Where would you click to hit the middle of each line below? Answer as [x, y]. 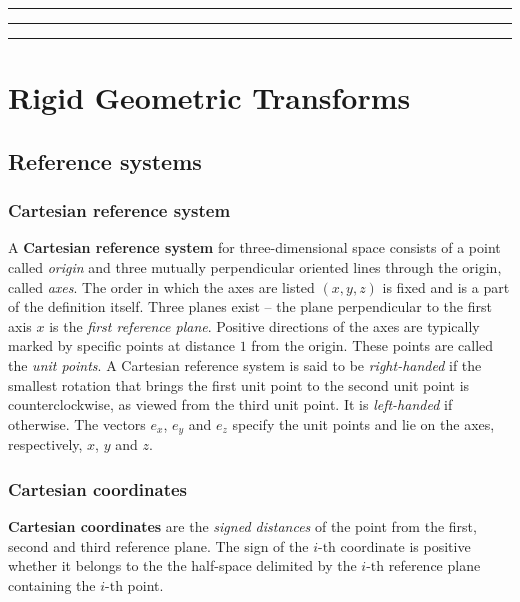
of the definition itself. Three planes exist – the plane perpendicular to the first [250, 306]
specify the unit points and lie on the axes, [363, 423]
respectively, [45, 444]
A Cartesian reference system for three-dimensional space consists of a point [254, 247]
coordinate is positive [405, 545]
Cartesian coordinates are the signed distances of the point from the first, [242, 525]
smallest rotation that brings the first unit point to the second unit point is [239, 384]
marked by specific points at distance [121, 345]
